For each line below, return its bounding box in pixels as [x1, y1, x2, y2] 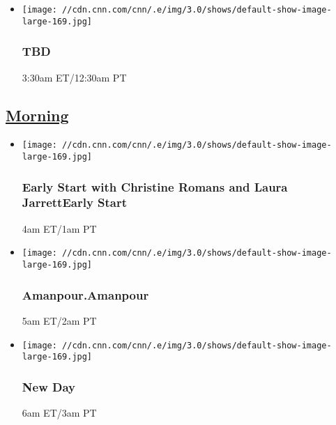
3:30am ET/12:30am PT [22, 70, 127, 84]
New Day [22, 378, 75, 395]
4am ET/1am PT [22, 221, 97, 235]
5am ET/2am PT [22, 313, 97, 327]
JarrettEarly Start [22, 194, 128, 211]
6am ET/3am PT [22, 405, 97, 420]
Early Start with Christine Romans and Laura [22, 178, 288, 195]
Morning [6, 104, 69, 125]
